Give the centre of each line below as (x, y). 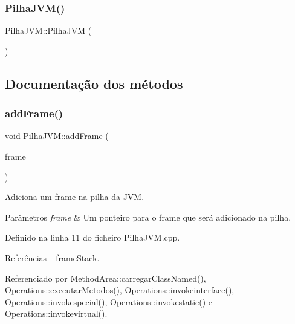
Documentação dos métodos (94, 83)
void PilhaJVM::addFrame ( (57, 136)
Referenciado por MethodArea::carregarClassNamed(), (105, 278)
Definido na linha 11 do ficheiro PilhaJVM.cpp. (92, 237)
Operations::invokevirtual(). (56, 313)
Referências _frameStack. (52, 257)
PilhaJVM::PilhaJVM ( (48, 31)
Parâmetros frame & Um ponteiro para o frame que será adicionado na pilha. (148, 217)
